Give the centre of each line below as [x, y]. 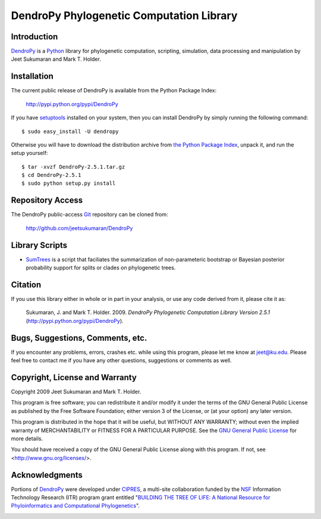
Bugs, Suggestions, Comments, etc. [79, 338]
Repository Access [47, 201]
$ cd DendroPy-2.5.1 [51, 175]
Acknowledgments [47, 475]
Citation [26, 285]
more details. [27, 439]
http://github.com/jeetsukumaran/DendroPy [79, 228]
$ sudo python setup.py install [69, 184]
